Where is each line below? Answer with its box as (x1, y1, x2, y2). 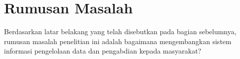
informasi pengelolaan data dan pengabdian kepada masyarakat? (4, 46, 201, 56)
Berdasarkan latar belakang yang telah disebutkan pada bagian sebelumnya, (4, 26, 237, 37)
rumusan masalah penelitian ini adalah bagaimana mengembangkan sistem (4, 36, 232, 46)
